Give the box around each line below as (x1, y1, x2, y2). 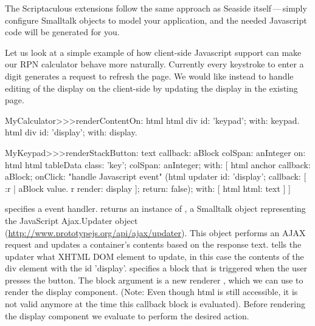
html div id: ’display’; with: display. (5, 126, 137, 138)
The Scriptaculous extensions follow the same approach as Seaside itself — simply (5, 2, 307, 14)
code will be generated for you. (5, 25, 120, 38)
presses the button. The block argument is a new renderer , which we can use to (5, 273, 303, 286)
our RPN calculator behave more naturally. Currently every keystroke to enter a (5, 58, 304, 70)
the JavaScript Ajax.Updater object (5, 214, 138, 226)
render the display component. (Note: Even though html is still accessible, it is (5, 285, 298, 298)
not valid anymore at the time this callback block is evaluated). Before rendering (5, 297, 305, 310)
